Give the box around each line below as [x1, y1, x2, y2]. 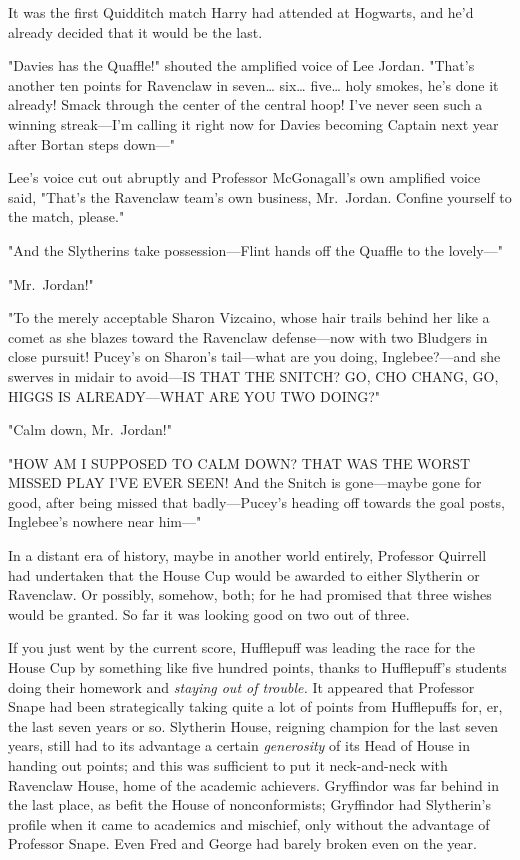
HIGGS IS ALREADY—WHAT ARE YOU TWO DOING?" [8, 385, 381, 406]
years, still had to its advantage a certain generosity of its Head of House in [8, 735, 471, 756]
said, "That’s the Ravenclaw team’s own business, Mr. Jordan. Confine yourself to [8, 186, 512, 207]
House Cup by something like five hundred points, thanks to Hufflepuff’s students [8, 657, 507, 678]
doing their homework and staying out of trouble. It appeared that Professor [8, 676, 475, 697]
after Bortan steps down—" [8, 133, 176, 154]
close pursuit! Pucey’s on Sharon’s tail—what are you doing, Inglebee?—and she [8, 346, 501, 367]
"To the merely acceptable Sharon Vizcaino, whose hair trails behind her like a [8, 307, 490, 328]
